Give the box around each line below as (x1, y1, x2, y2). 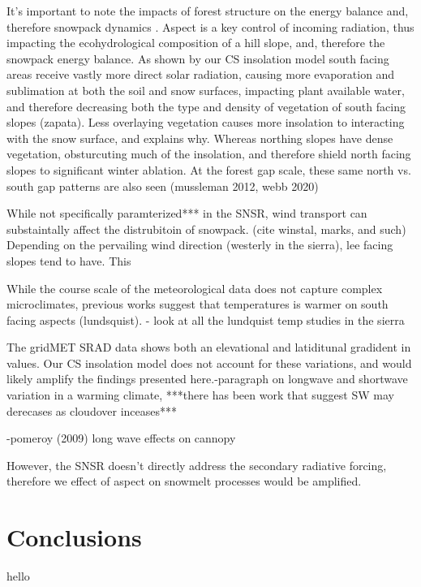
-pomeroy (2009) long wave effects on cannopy (6, 429, 236, 447)
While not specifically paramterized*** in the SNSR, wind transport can (6, 205, 367, 222)
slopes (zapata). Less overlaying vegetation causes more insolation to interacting (6, 114, 405, 131)
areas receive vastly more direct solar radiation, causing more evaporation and (6, 66, 395, 83)
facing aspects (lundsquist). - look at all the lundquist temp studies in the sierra (6, 311, 405, 328)
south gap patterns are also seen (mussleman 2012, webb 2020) (6, 177, 319, 194)
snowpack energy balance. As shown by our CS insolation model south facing (6, 50, 389, 67)
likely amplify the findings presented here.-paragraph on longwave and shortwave (6, 370, 408, 387)
